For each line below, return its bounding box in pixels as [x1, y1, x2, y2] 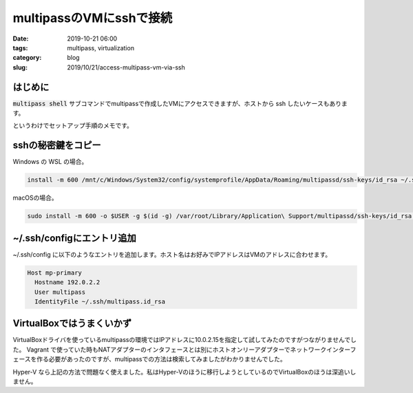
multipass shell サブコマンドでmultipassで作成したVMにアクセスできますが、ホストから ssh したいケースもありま [12, 99, 348, 107]
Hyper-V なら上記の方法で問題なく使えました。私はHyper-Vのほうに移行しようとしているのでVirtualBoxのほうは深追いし [12, 368, 357, 376]
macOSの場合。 [12, 193, 58, 202]
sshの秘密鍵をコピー [12, 140, 101, 151]
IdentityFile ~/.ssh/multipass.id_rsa [34, 297, 165, 306]
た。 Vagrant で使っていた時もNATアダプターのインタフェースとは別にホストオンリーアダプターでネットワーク [12, 345, 327, 354]
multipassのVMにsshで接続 [12, 10, 173, 25]
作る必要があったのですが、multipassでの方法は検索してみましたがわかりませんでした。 [36, 355, 286, 363]
